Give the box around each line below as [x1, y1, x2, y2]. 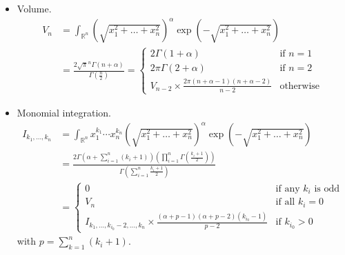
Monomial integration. [17, 105, 111, 119]
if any [275, 183, 300, 194]
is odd [314, 183, 340, 194]
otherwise [279, 81, 320, 91]
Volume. [17, 1, 52, 15]
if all [275, 197, 295, 207]
